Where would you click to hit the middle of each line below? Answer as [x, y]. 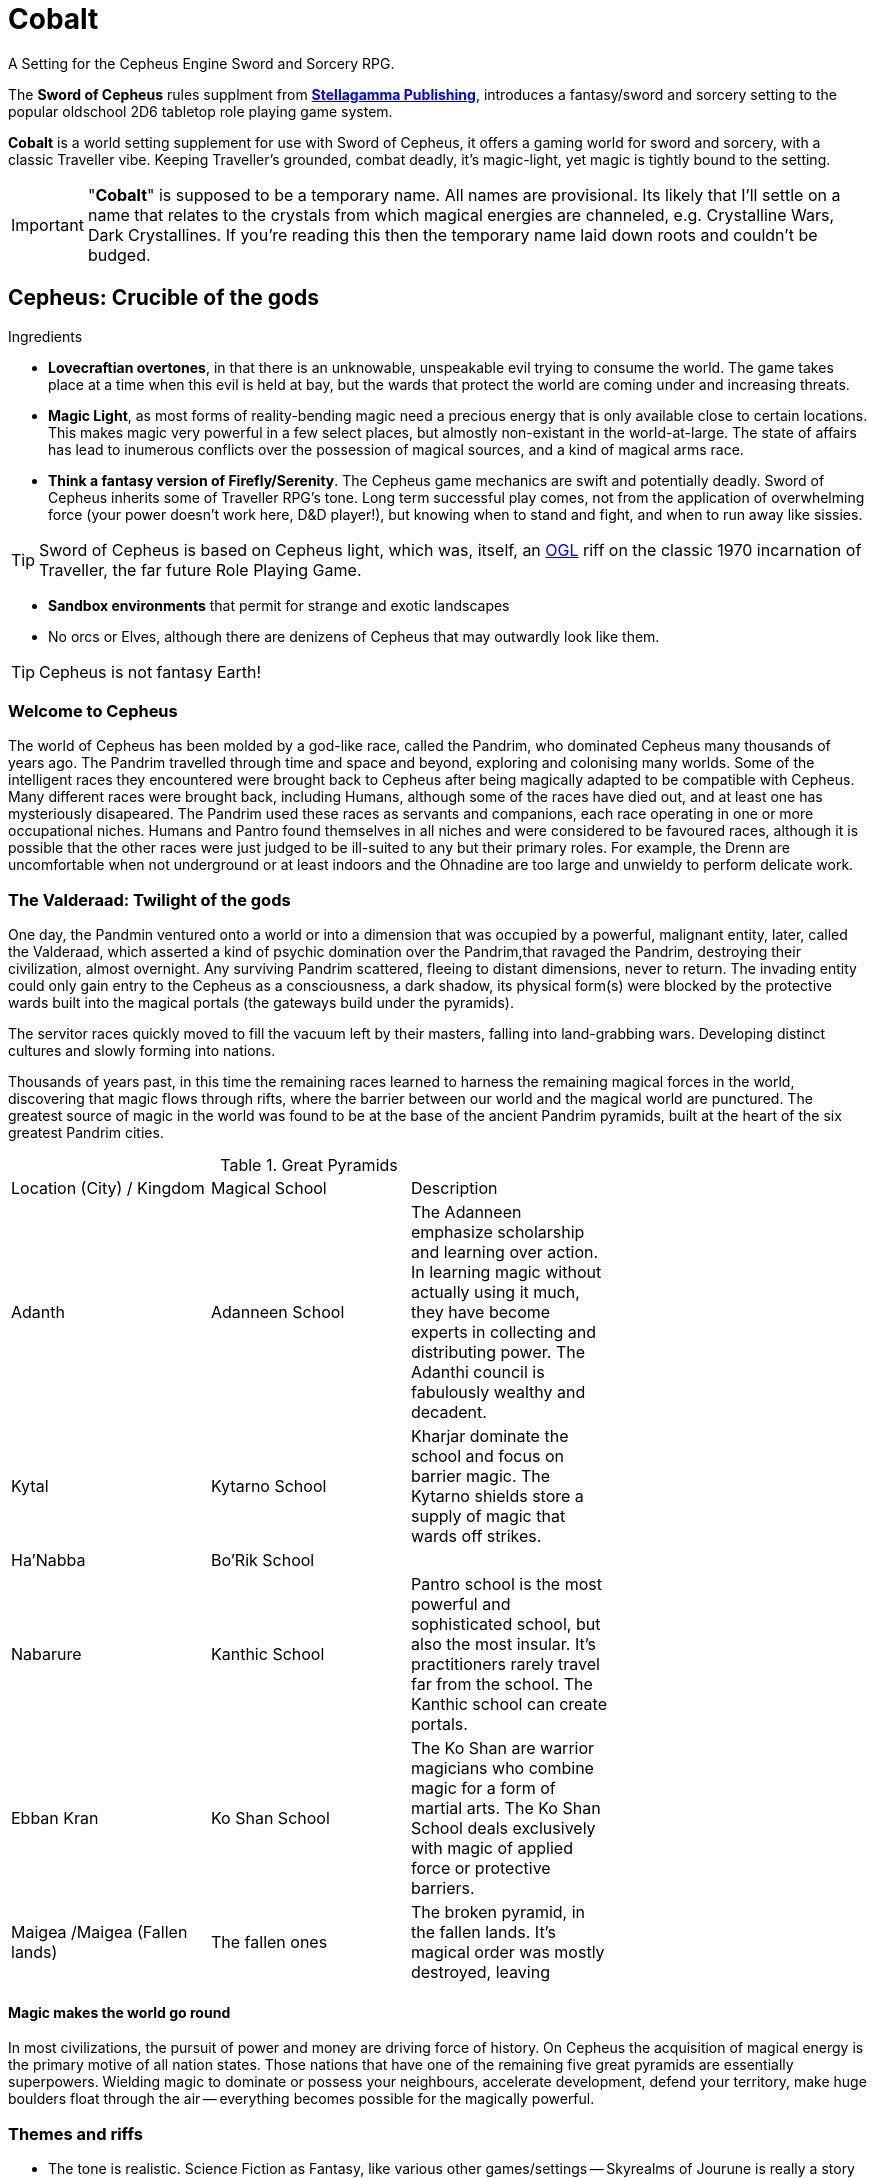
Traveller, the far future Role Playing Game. [200, 569]
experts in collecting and [503, 1332]
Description [454, 1188]
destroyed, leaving [480, 1972]
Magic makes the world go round [119, 2012]
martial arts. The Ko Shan [505, 1808]
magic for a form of [483, 1788]
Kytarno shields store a [497, 1496]
